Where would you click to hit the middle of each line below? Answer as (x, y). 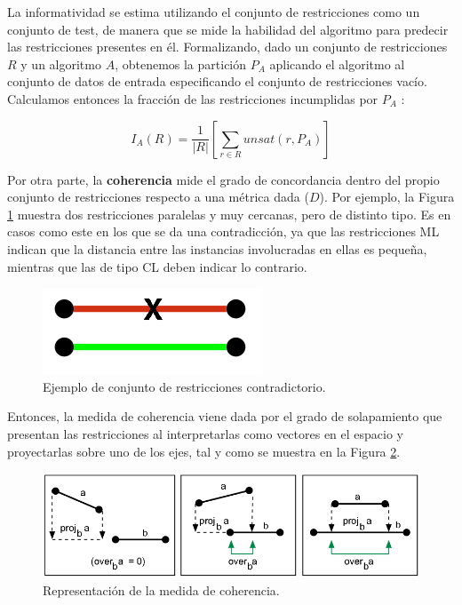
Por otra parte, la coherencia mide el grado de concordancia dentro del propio (223, 179)
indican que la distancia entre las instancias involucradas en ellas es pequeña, (217, 248)
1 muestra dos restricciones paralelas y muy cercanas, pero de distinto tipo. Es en (229, 214)
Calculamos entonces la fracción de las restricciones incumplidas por (193, 98)
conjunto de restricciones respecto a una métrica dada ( (158, 197)
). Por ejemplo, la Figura (387, 197)
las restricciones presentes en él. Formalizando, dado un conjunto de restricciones (227, 47)
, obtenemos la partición (181, 64)
